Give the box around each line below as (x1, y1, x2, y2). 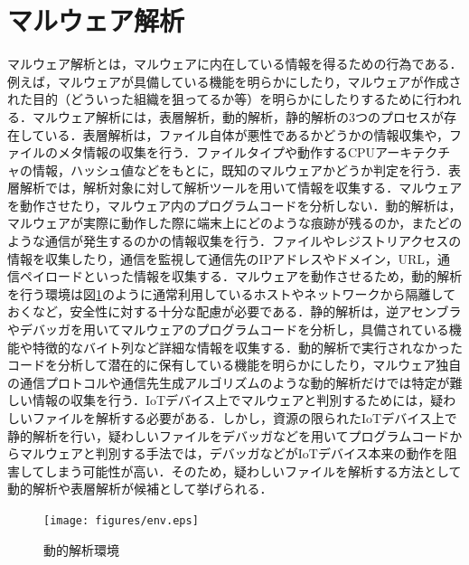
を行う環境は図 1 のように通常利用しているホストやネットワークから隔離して (7, 284, 456, 303)
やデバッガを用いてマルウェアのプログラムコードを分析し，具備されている (7, 320, 449, 339)
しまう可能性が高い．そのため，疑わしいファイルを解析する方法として (44, 461, 462, 480)
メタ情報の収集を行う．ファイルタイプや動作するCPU (57, 143, 376, 162)
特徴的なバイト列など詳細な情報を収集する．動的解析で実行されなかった (32, 337, 463, 356)
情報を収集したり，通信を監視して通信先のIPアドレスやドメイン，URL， (7, 249, 438, 268)
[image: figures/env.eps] (43, 513, 199, 527)
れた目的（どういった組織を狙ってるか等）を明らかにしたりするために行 (7, 89, 437, 108)
